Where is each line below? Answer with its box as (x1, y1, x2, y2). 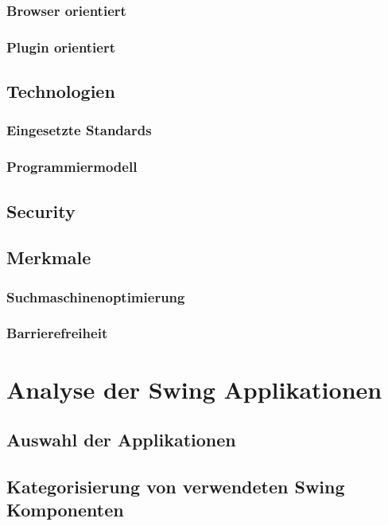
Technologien (6, 79, 115, 103)
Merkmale (6, 245, 91, 270)
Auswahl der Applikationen (6, 427, 236, 452)
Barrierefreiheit (6, 323, 108, 343)
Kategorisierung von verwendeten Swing (6, 473, 345, 498)
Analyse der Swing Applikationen (6, 372, 382, 405)
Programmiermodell (6, 157, 138, 177)
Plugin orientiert (6, 37, 116, 56)
